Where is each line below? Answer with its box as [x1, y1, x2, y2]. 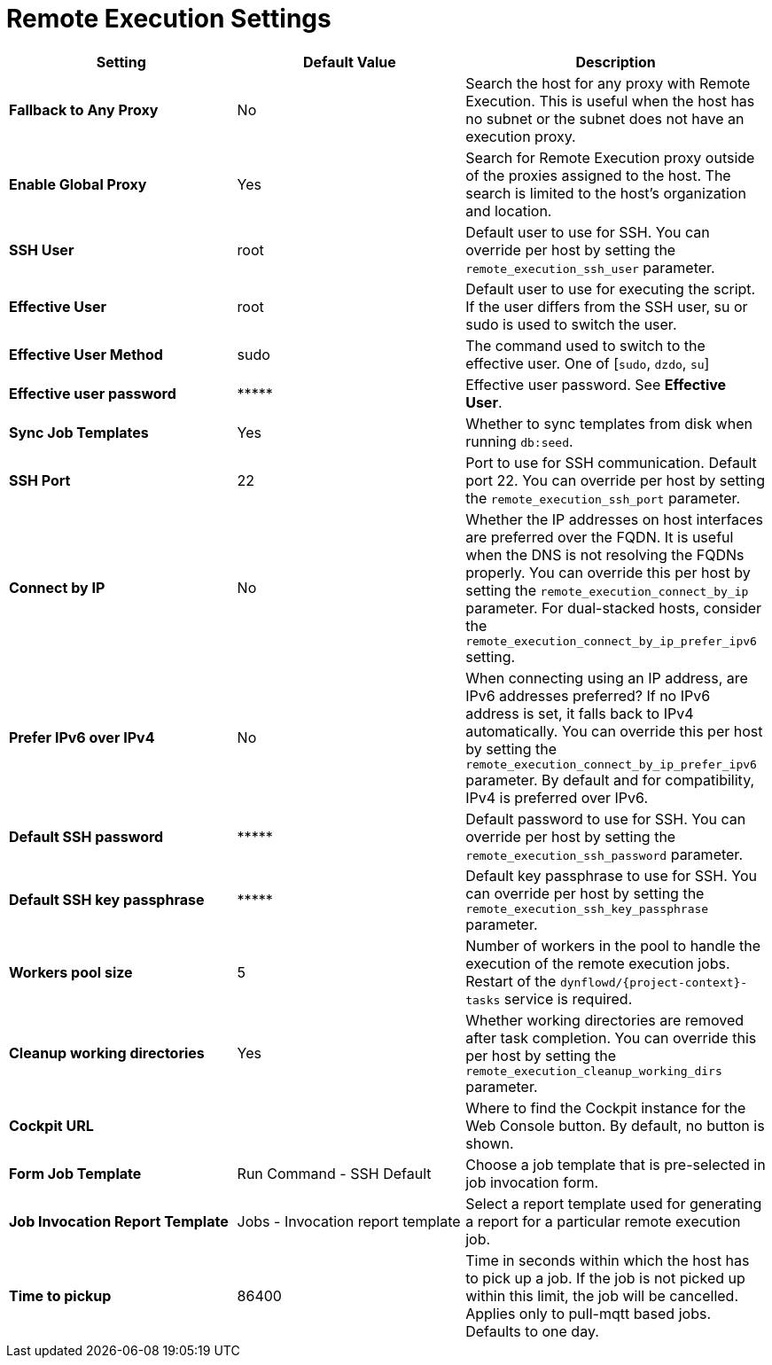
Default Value [303, 52, 396, 71]
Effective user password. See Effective [465, 375, 727, 394]
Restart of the [465, 971, 557, 990]
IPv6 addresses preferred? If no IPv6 [465, 686, 711, 705]
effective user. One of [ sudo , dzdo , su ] [465, 354, 710, 372]
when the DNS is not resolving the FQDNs [465, 545, 745, 564]
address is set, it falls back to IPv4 [465, 704, 694, 722]
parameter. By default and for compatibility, [465, 770, 755, 789]
